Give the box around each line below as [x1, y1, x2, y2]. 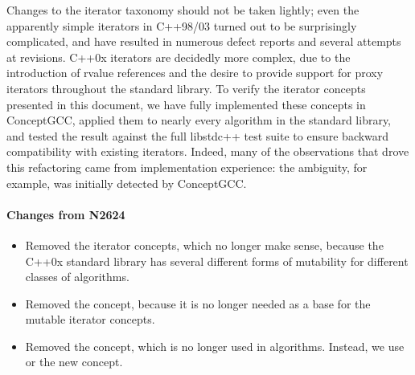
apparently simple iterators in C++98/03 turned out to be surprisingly [6, 17, 357, 34]
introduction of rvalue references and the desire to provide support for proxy [6, 64, 384, 81]
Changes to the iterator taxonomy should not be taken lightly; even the [6, 2, 360, 18]
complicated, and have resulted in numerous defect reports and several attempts [6, 33, 401, 50]
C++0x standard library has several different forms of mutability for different [25, 252, 409, 269]
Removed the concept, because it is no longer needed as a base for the [25, 295, 371, 312]
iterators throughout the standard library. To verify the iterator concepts [6, 79, 366, 96]
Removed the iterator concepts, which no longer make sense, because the [25, 236, 384, 253]
